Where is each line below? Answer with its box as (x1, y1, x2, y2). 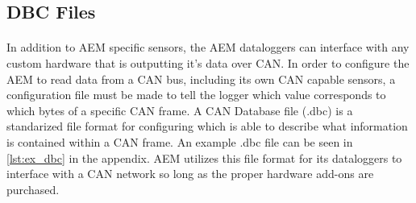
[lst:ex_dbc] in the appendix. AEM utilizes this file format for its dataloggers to (6, 149, 402, 166)
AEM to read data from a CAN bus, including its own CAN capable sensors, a (6, 70, 396, 87)
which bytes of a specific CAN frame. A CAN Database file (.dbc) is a (6, 101, 353, 118)
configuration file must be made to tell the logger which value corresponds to (6, 86, 386, 103)
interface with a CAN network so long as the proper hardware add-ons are (6, 165, 374, 182)
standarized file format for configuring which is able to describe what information (6, 118, 408, 135)
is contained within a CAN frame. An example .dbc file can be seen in (6, 133, 353, 150)
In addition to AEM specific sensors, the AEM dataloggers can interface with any (6, 39, 410, 56)
